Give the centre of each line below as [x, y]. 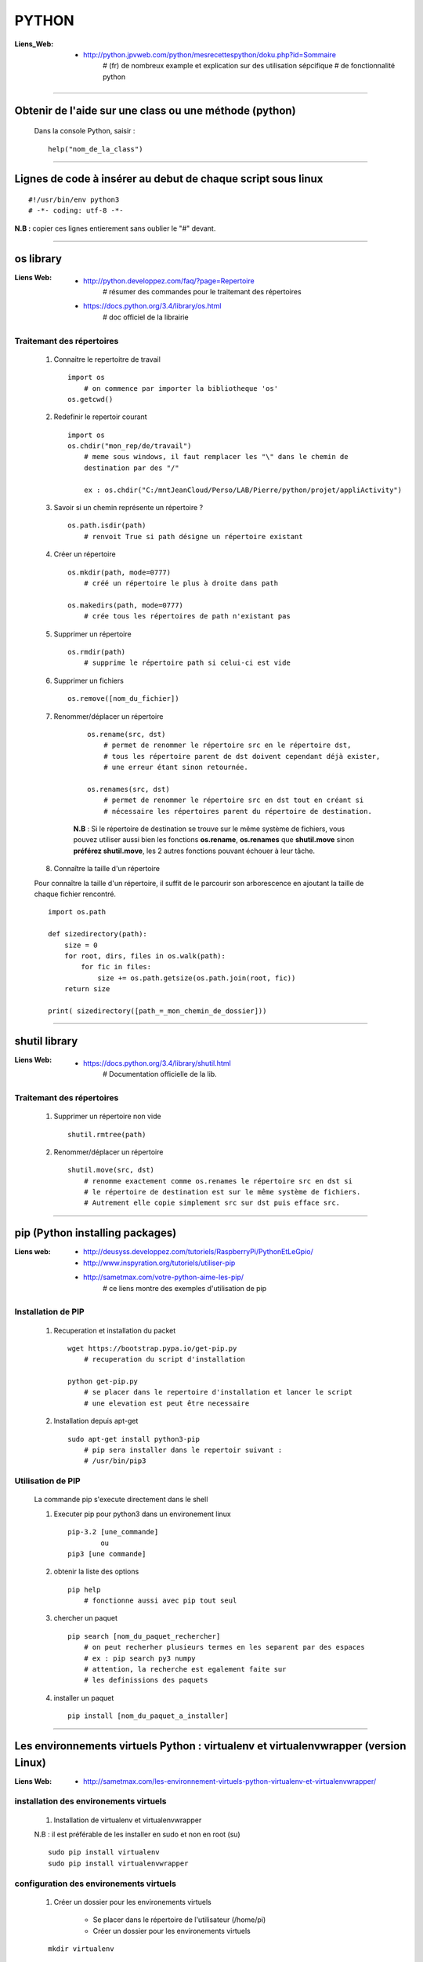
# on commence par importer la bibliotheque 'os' [181, 388]
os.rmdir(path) [97, 652]
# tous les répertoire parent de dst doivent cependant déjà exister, [242, 756]
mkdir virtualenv [81, 1949]
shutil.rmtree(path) [107, 1134]
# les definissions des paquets [146, 1680]
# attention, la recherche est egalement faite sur [185, 1669]
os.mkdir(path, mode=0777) [119, 572]
